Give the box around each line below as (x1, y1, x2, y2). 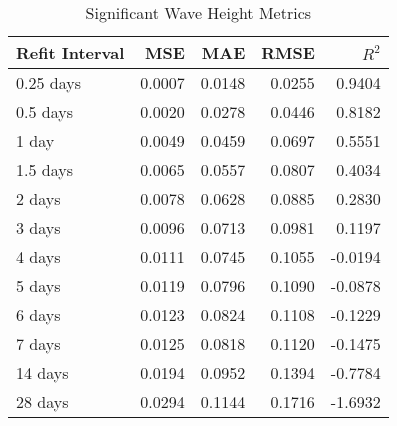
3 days (16, 216, 61, 239)
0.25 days (16, 71, 81, 94)
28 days (16, 390, 69, 413)
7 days (16, 332, 61, 355)
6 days (16, 303, 61, 326)
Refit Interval (16, 41, 125, 64)
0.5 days (16, 100, 73, 123)
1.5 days (16, 158, 73, 181)
